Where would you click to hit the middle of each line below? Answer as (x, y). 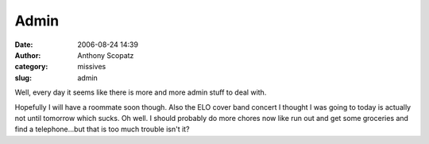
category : (31, 67)
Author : (28, 55)
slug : (23, 78)
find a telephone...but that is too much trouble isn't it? (102, 129)
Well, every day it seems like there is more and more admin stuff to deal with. (141, 92)
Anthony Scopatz (106, 55)
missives (92, 67)
